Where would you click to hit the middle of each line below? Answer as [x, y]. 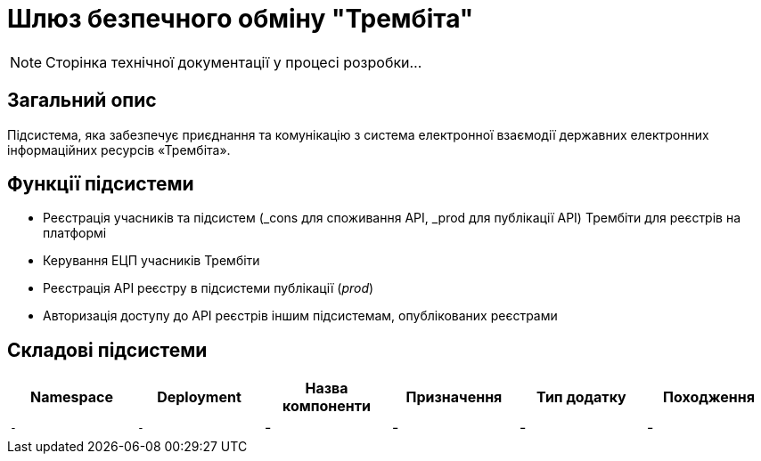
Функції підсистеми [101, 184]
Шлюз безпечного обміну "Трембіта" [241, 19]
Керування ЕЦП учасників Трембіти [151, 261]
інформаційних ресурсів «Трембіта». [119, 150]
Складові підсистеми [107, 350]
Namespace [72, 397]
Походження [708, 397]
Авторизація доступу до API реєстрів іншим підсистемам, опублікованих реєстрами [300, 316]
